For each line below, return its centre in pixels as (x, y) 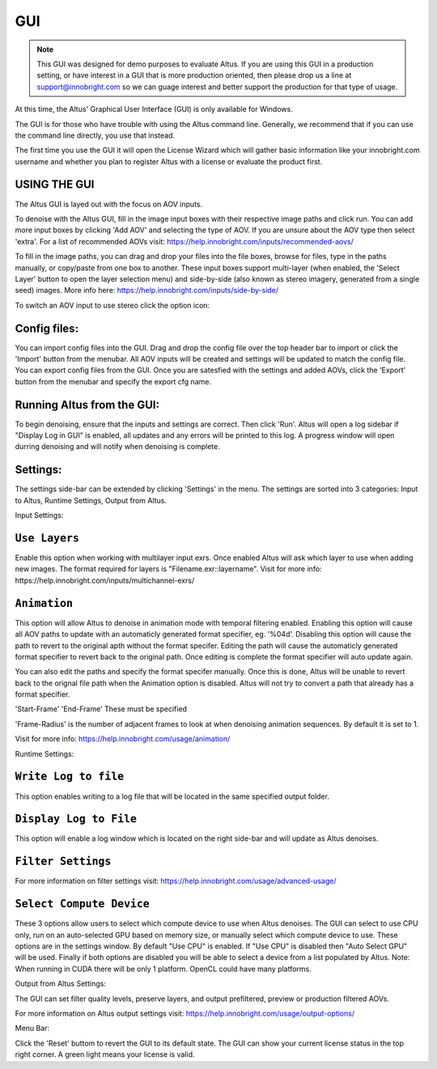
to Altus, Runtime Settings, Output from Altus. (91, 500)
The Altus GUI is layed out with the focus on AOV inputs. (109, 204)
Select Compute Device (82, 904)
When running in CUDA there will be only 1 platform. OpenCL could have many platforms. (163, 969)
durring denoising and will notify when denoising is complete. (117, 447)
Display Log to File (76, 819)
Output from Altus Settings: (61, 984)
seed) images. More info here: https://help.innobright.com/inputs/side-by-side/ (147, 291)
